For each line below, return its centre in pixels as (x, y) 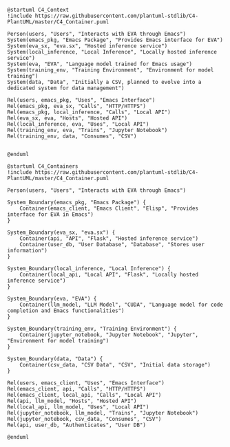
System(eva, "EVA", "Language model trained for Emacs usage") (100, 64)
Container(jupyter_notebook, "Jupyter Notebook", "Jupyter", (109, 335)
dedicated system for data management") (66, 88)
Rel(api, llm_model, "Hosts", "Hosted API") (72, 401)
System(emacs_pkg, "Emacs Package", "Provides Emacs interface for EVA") (115, 40)
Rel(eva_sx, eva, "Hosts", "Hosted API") (67, 118)
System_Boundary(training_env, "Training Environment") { (92, 329)
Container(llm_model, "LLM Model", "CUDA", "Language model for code (122, 305)
